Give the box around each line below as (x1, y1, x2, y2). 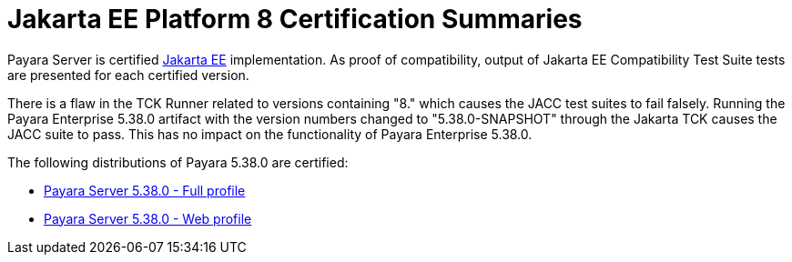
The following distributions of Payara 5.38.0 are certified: (7, 154, 349, 170)
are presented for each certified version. (7, 66, 249, 83)
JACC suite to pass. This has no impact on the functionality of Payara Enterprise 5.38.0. (7, 126, 533, 142)
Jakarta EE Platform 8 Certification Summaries (7, 4, 583, 35)
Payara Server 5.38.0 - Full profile (44, 182, 246, 198)
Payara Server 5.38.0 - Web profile (44, 210, 252, 227)
